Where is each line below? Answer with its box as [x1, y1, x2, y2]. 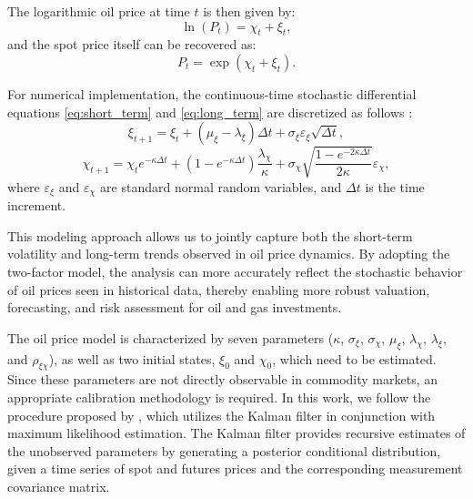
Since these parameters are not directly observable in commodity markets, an [7, 370, 438, 389]
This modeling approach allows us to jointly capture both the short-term [7, 226, 413, 245]
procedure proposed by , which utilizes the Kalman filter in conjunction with [7, 405, 436, 424]
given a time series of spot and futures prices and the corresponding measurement [7, 459, 463, 478]
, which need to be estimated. [272, 349, 437, 368]
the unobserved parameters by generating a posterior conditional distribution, [7, 441, 441, 460]
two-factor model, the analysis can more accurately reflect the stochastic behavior [7, 261, 463, 280]
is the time [365, 177, 425, 196]
